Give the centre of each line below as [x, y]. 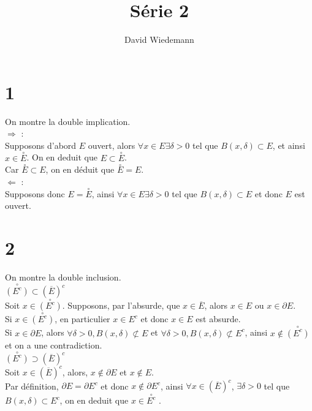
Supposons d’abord [41, 145]
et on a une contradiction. [54, 345]
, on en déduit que [80, 169]
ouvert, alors [112, 145]
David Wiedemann [159, 40]
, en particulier [82, 319]
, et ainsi [289, 145]
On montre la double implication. [68, 121]
